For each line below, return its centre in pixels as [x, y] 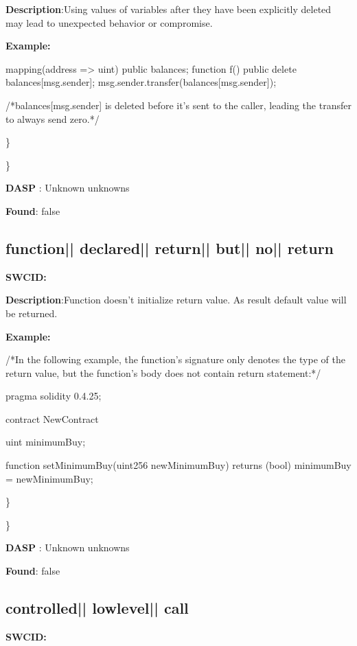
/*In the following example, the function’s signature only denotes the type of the [175, 359]
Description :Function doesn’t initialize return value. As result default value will [176, 300]
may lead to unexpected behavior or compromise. [109, 22]
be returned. [32, 313]
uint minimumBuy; [46, 442]
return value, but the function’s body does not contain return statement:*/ [163, 372]
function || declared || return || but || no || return [170, 247]
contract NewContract [52, 418]
